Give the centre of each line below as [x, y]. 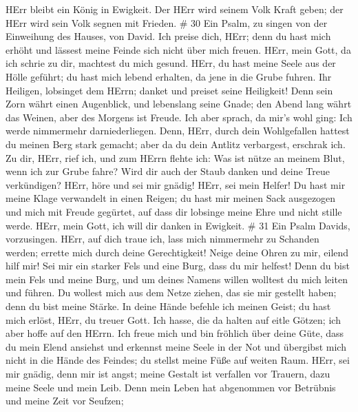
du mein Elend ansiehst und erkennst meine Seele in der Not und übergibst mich [176, 346]
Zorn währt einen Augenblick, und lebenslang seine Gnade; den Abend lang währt [179, 104]
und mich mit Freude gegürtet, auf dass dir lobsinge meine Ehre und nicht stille [174, 211]
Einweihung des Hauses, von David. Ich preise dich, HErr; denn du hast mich [168, 36]
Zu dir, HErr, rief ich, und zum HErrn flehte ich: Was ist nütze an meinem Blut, [175, 157]
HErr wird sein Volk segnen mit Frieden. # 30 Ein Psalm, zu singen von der [167, 22]
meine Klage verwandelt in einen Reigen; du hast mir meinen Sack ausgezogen [171, 198]
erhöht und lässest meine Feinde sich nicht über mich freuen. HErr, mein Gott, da [178, 49]
